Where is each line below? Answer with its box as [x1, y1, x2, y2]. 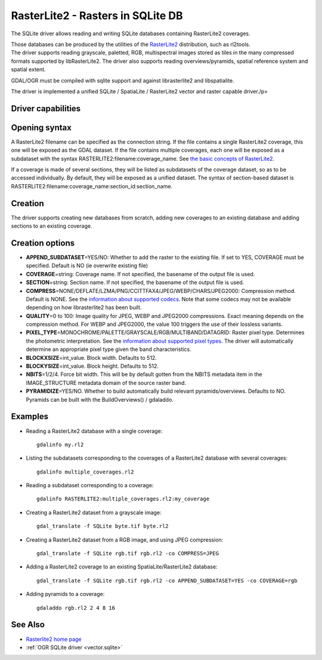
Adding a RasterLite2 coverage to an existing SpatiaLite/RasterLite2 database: [26, 563, 218, 570]
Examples [11, 411, 49, 421]
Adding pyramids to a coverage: [26, 591, 105, 598]
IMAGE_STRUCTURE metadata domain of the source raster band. [26, 379, 187, 386]
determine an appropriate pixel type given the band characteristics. [26, 346, 192, 353]
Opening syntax [11, 123, 72, 133]
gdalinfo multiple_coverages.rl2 [36, 468, 134, 475]
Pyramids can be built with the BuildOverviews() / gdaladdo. [26, 396, 174, 403]
